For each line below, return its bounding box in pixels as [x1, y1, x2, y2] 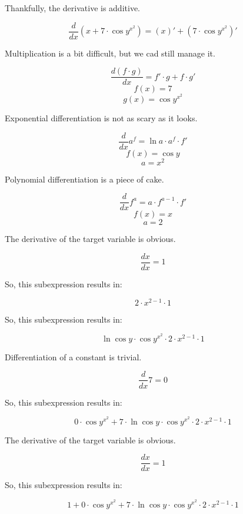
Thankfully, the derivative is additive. [5, 2, 140, 14]
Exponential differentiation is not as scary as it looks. [5, 111, 198, 124]
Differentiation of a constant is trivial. [5, 350, 142, 363]
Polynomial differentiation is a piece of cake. [5, 173, 164, 185]
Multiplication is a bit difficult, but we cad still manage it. [5, 47, 215, 59]
